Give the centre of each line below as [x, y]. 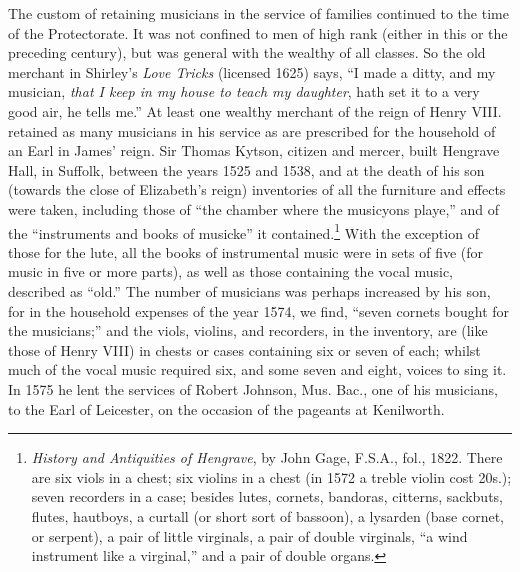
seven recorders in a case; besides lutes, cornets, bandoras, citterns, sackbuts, [267, 496]
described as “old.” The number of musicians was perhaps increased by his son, [249, 290]
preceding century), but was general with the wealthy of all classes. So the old [247, 52]
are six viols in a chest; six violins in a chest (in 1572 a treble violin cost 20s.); [271, 476]
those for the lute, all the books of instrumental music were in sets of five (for [246, 251]
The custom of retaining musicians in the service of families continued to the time [258, 13]
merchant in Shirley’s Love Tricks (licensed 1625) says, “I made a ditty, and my [252, 71]
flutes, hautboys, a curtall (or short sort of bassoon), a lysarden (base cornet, [268, 515]
